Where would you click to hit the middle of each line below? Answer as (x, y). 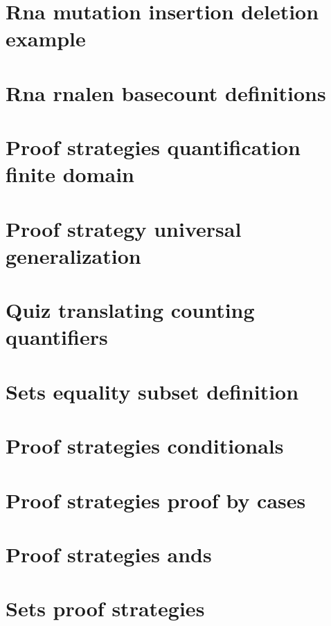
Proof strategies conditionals (145, 446)
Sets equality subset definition (152, 391)
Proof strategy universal (124, 228)
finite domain (70, 174)
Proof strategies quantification (153, 147)
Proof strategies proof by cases (156, 500)
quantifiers (57, 337)
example (46, 38)
